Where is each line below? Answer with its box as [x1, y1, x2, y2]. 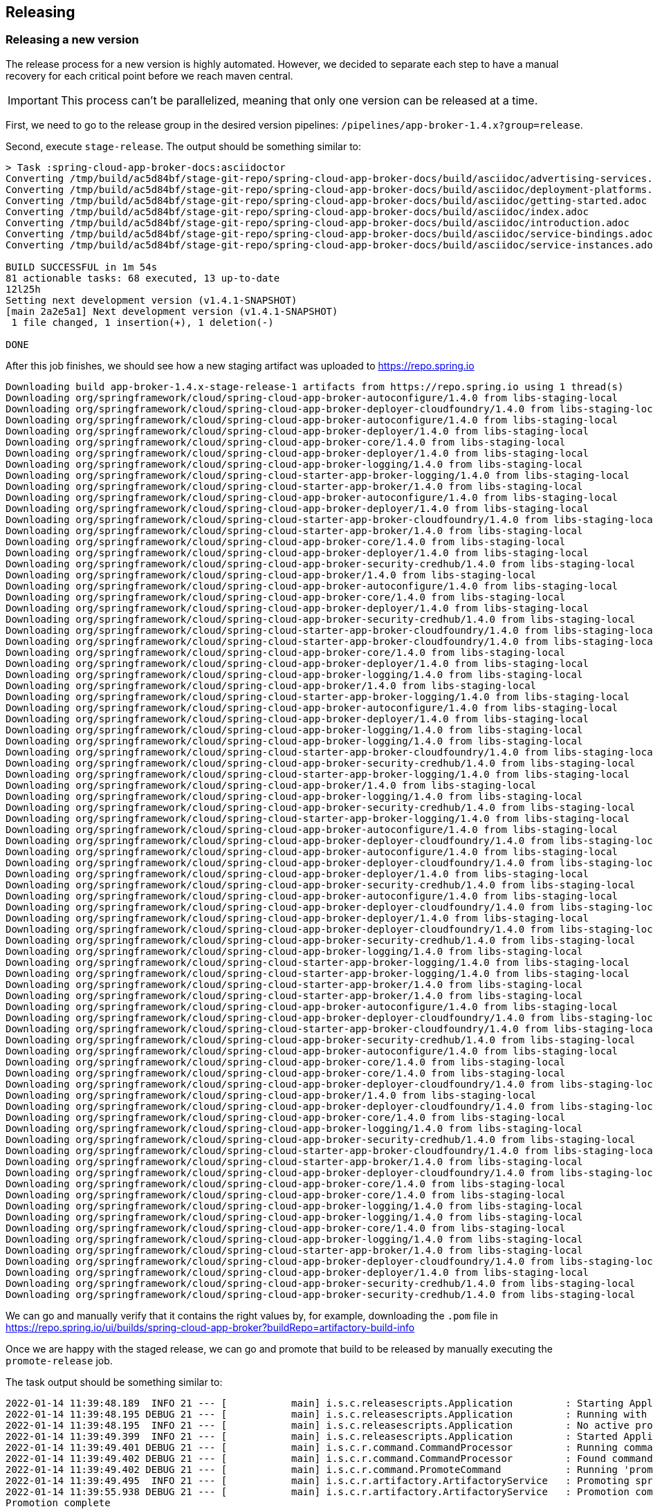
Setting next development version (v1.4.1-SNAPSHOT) [6, 294, 297, 306]
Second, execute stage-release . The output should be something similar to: [6, 140, 362, 152]
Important [8, 93, 58, 107]
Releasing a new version [6, 33, 139, 47]
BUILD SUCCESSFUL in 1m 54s [6, 261, 158, 273]
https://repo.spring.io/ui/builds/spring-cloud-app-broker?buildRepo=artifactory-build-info [6, 1321, 415, 1333]
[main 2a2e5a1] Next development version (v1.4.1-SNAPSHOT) [6, 305, 338, 317]
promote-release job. [6, 1354, 113, 1366]
